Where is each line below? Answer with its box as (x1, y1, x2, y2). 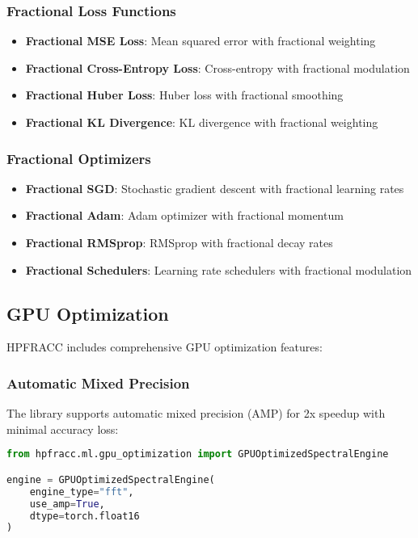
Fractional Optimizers (6, 148, 151, 168)
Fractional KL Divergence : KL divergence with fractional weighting (25, 114, 378, 130)
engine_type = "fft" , (29, 485, 134, 498)
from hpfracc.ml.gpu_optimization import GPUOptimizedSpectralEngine (6, 448, 389, 460)
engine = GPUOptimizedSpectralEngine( (6, 473, 215, 485)
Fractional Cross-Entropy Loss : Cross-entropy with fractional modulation (25, 59, 410, 76)
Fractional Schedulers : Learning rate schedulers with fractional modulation (25, 261, 412, 278)
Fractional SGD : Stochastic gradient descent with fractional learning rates (25, 179, 404, 196)
